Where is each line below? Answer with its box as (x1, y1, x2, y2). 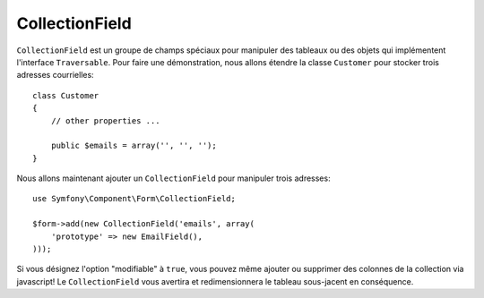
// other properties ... (50, 115, 160, 125)
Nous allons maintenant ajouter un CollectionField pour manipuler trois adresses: (16, 173, 331, 183)
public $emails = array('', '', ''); (50, 140, 217, 151)
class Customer (32, 90, 99, 100)
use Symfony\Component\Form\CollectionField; (32, 193, 237, 204)
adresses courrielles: (16, 70, 94, 81)
